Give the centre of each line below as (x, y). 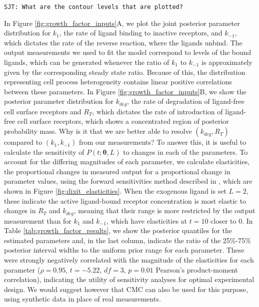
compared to (23, 142)
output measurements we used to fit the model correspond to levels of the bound (128, 52)
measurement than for (38, 220)
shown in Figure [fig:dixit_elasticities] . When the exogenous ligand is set (115, 191)
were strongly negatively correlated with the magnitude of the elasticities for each (129, 260)
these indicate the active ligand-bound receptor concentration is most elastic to (125, 200)
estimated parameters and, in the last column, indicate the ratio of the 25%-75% (127, 240)
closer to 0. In (232, 220)
